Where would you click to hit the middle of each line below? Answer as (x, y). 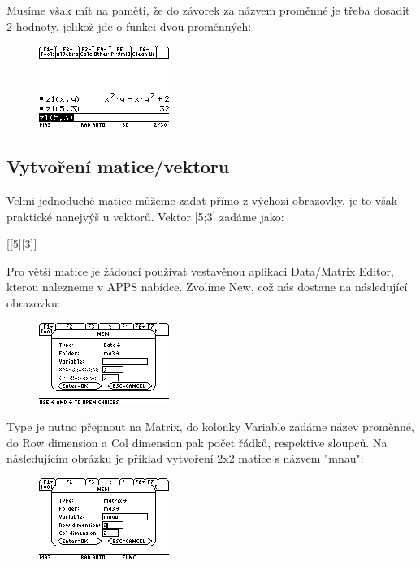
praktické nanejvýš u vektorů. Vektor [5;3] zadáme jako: (145, 216)
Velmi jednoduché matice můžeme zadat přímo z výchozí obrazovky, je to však (202, 200)
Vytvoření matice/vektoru (118, 166)
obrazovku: (34, 302)
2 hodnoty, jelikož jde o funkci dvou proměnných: (129, 26)
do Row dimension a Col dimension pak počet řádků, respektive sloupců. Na (197, 442)
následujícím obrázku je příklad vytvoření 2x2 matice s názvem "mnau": (185, 458)
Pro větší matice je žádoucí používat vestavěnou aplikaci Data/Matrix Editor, (200, 270)
